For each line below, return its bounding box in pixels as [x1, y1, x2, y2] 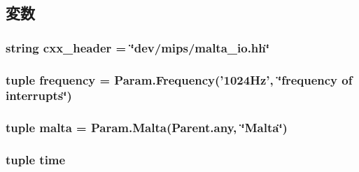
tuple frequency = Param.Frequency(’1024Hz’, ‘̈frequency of [6, 71, 353, 88]
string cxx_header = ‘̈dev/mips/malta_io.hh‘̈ [6, 38, 269, 56]
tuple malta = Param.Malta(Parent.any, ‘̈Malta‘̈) [6, 119, 288, 136]
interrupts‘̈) [6, 87, 72, 104]
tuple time [6, 151, 66, 169]
